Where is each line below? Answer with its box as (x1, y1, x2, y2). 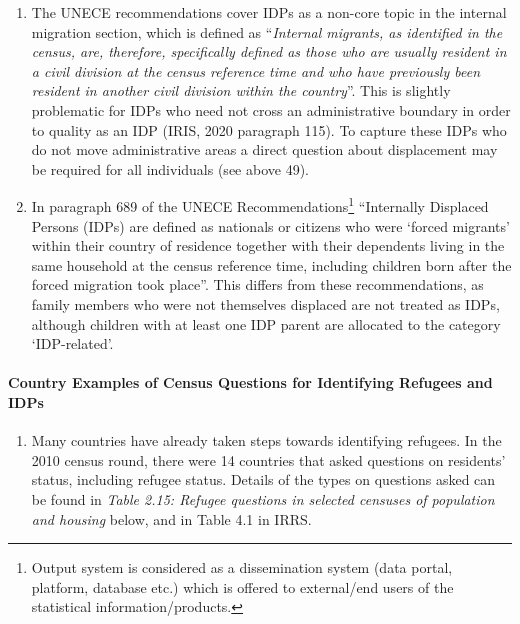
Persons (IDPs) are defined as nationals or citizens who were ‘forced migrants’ (31, 215, 510, 236)
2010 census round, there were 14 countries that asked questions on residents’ (31, 449, 506, 470)
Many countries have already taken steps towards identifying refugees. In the (31, 430, 502, 451)
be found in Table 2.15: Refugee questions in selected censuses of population (31, 488, 495, 509)
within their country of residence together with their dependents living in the (31, 235, 505, 256)
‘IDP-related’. (31, 333, 114, 354)
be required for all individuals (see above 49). (31, 158, 309, 179)
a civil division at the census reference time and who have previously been (31, 60, 481, 81)
